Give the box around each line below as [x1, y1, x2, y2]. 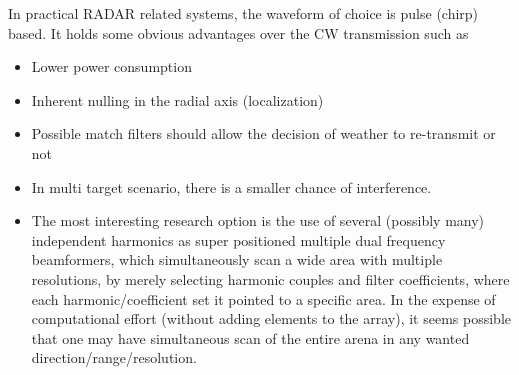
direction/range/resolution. [31, 347, 197, 368]
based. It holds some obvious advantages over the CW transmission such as [8, 22, 469, 43]
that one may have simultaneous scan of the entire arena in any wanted [31, 327, 470, 348]
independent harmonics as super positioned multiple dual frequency [31, 229, 446, 250]
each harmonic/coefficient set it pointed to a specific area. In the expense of [31, 288, 496, 309]
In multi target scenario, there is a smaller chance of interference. [31, 176, 432, 197]
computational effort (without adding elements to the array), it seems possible [31, 308, 512, 329]
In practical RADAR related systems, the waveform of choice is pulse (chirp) [8, 3, 479, 23]
